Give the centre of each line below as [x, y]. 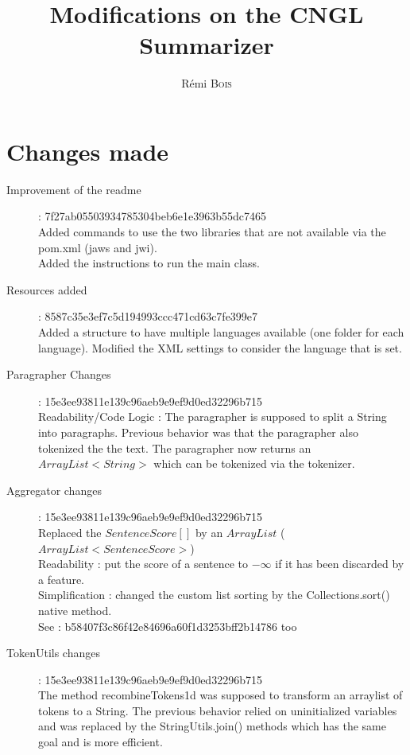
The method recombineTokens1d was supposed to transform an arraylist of [220, 695]
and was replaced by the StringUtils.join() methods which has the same [212, 726]
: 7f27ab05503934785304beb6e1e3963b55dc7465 [153, 216]
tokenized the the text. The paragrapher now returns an [175, 448]
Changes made [88, 151]
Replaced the [70, 532]
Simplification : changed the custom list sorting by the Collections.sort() [214, 595]
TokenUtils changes [53, 653]
